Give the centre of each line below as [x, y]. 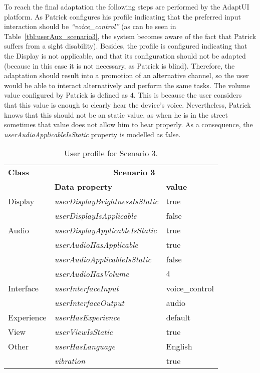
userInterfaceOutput [89, 303]
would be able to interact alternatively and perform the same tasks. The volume [127, 85]
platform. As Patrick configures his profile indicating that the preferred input [122, 16]
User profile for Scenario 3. [111, 153]
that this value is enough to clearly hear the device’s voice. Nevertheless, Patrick [127, 104]
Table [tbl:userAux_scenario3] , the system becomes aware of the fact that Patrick [130, 36]
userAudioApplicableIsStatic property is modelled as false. [92, 134]
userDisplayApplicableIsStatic [105, 230]
